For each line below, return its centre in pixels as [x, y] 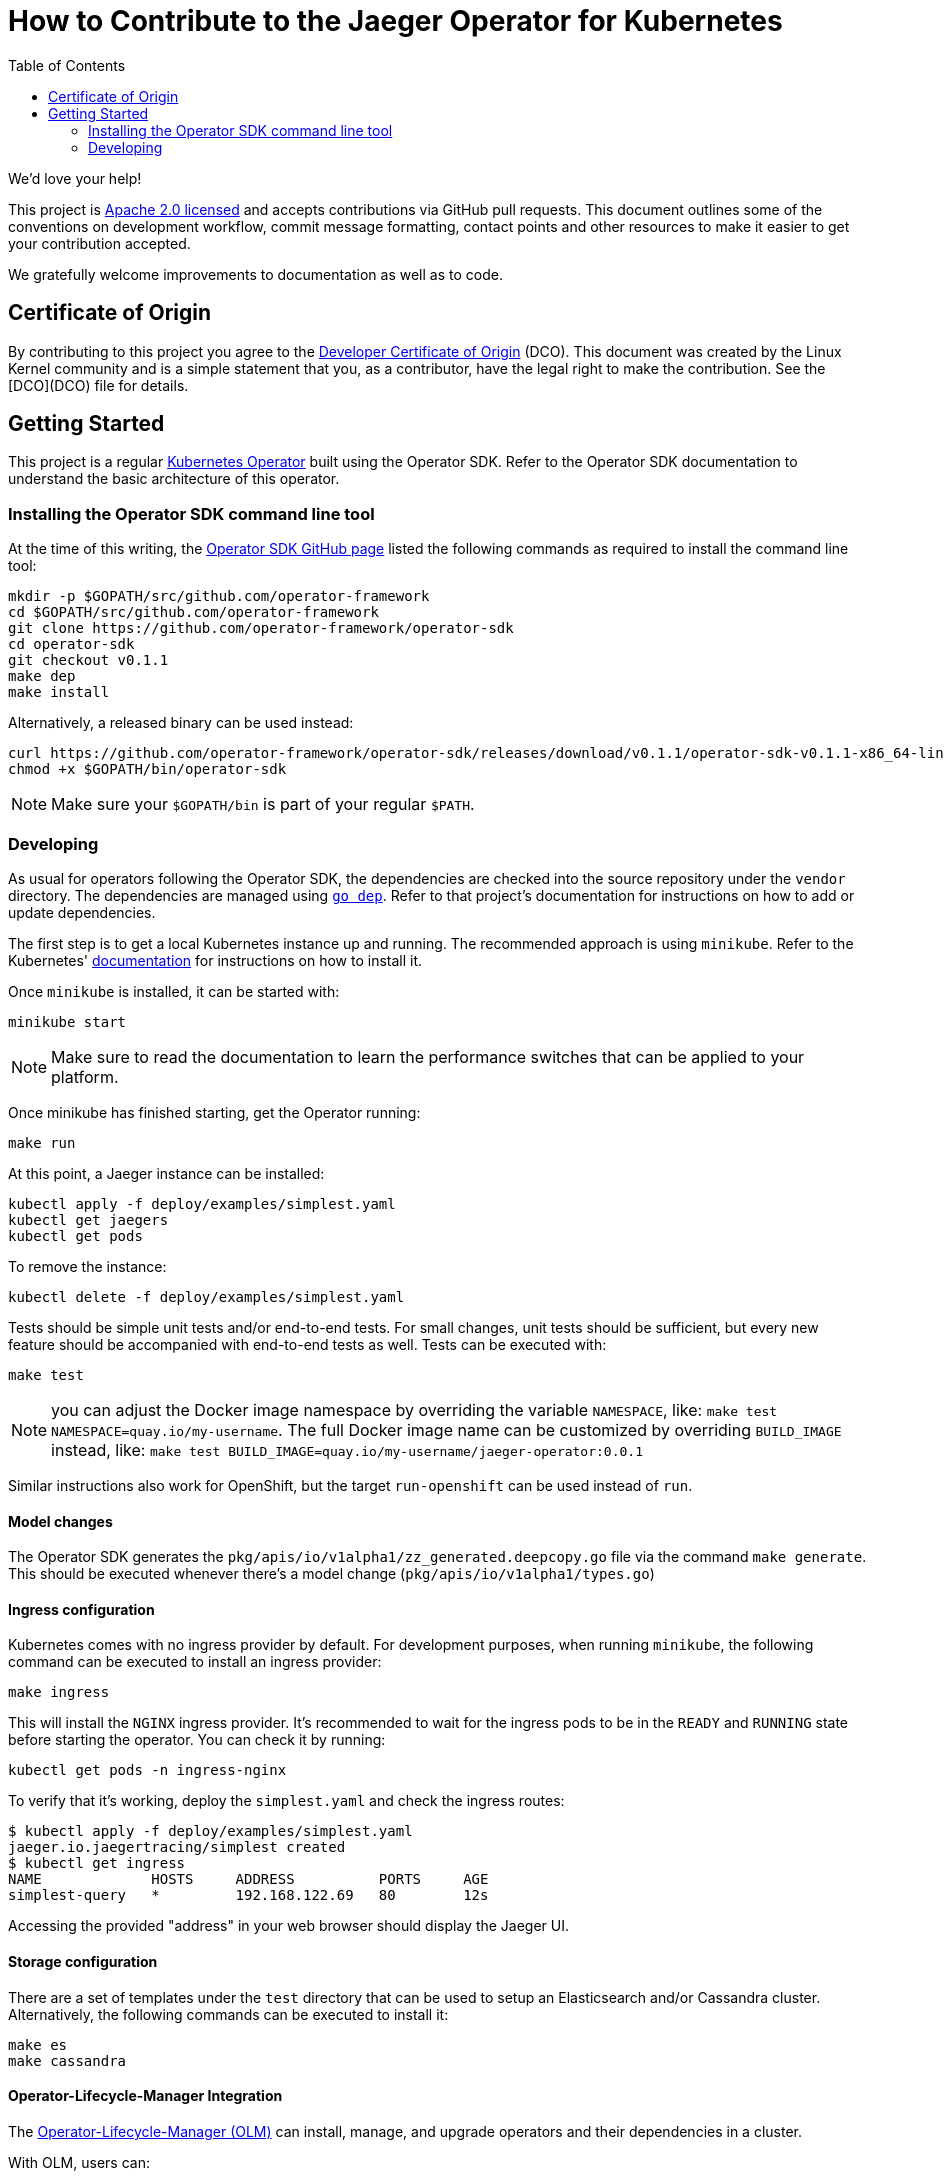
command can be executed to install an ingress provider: [195, 1662]
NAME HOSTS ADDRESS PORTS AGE [248, 1879]
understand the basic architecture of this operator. [174, 479]
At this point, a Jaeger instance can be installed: [166, 1173]
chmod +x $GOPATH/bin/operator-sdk [147, 769]
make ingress [59, 1692]
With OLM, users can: [79, 2162]
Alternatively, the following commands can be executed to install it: [228, 2014]
